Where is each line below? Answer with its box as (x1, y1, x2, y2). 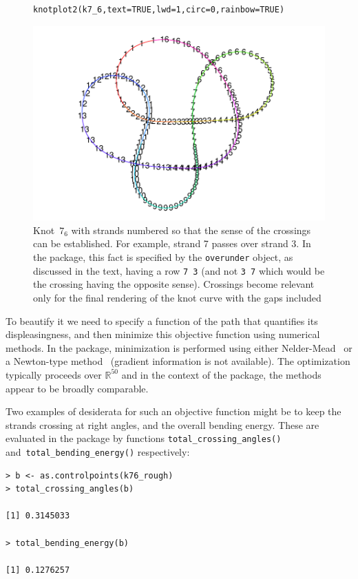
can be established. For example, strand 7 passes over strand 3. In (33, 236, 311, 251)
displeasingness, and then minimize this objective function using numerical (6, 327, 320, 341)
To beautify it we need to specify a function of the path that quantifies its (6, 313, 318, 328)
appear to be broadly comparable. (6, 381, 149, 395)
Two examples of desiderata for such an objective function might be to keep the (6, 404, 341, 419)
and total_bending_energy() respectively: (6, 444, 190, 459)
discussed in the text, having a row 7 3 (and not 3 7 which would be (33, 263, 325, 277)
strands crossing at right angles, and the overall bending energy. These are (6, 417, 319, 432)
